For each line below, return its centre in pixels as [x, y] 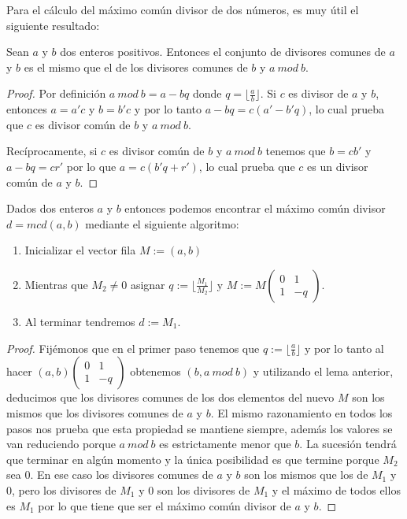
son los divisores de [203, 489]
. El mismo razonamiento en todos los [302, 412]
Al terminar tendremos [80, 321]
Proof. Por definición [56, 93]
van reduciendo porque [61, 444]
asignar [148, 284]
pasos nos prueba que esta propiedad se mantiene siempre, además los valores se [200, 428]
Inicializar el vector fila [80, 250]
